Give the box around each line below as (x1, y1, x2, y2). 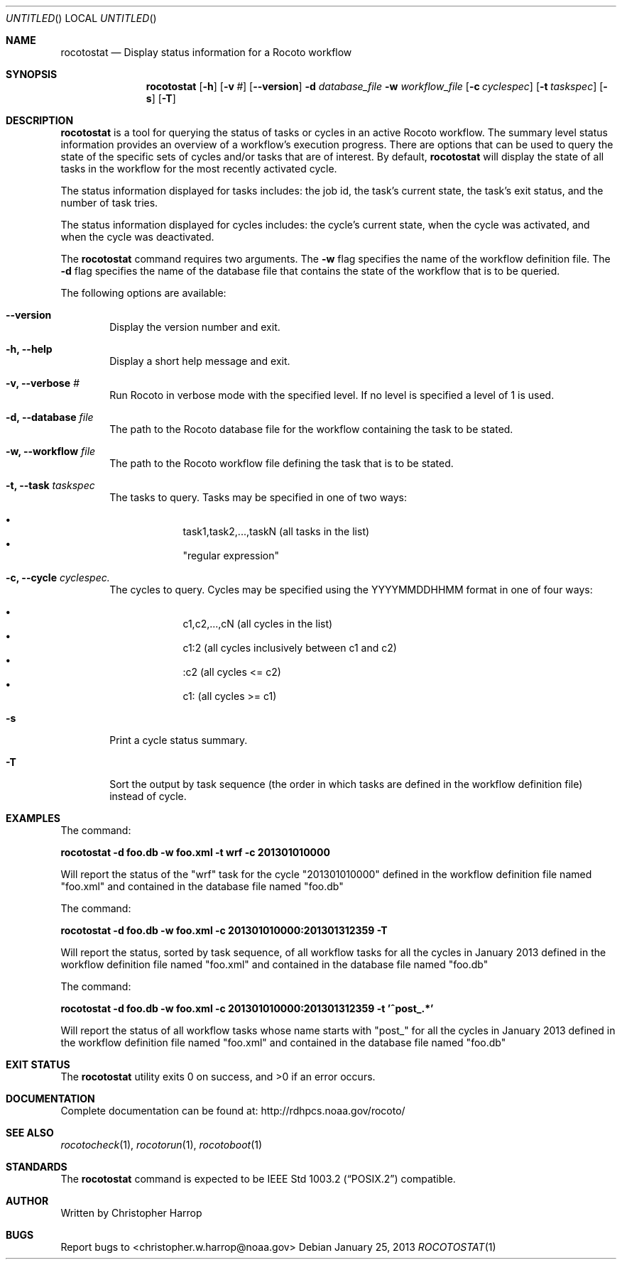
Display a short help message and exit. (109, 355, 290, 367)
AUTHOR (6, 1195, 49, 1207)
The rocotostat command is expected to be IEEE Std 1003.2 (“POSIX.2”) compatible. (60, 1173, 456, 1185)
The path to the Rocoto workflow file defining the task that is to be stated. (109, 457, 454, 469)
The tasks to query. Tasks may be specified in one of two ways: (109, 491, 408, 503)
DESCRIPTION (6, 114, 74, 126)
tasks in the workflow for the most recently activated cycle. (60, 163, 337, 175)
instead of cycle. (109, 790, 187, 802)
